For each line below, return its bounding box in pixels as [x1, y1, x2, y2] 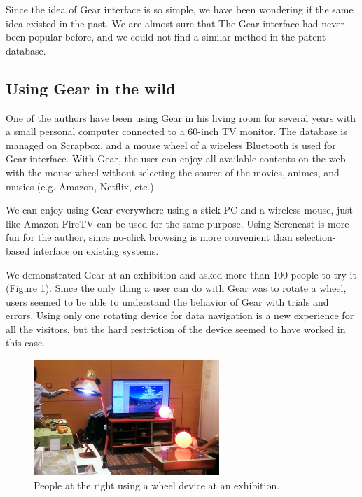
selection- [295, 230, 336, 244]
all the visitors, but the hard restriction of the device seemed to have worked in [6, 321, 346, 336]
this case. [6, 335, 46, 350]
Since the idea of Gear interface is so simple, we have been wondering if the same [6, 2, 354, 16]
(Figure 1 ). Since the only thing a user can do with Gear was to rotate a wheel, [6, 281, 347, 295]
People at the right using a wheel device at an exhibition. [34, 477, 280, 492]
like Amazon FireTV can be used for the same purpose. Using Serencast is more [6, 216, 349, 230]
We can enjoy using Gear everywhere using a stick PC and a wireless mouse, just [6, 202, 353, 217]
